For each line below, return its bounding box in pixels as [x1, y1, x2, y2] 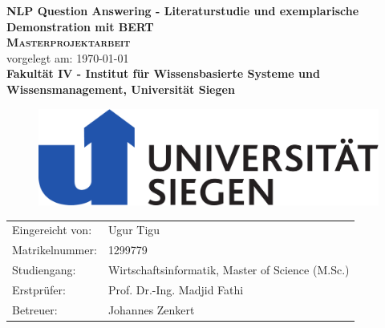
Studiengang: [12, 261, 76, 278]
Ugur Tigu [107, 221, 160, 238]
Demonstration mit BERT [6, 18, 154, 34]
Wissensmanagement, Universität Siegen [6, 80, 235, 97]
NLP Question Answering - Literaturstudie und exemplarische [6, 2, 359, 18]
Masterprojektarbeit [6, 34, 131, 51]
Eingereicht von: [12, 221, 92, 238]
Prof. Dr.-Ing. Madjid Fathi [107, 281, 244, 298]
